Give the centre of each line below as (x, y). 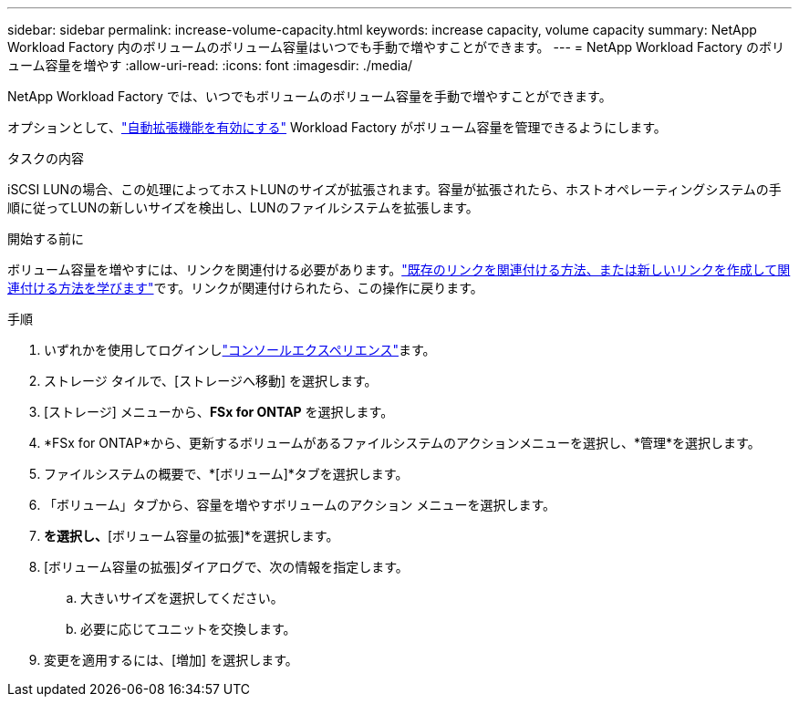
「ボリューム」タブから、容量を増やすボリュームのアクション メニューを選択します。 (300, 505)
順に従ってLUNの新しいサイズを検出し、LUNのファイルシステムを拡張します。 (243, 207)
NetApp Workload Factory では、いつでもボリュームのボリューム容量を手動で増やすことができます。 (310, 96)
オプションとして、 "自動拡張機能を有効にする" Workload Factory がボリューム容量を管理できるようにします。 (337, 127)
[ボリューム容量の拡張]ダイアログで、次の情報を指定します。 (226, 567)
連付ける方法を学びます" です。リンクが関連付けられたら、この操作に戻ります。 (245, 288)
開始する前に (46, 238)
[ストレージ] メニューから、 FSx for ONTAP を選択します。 (219, 412)
